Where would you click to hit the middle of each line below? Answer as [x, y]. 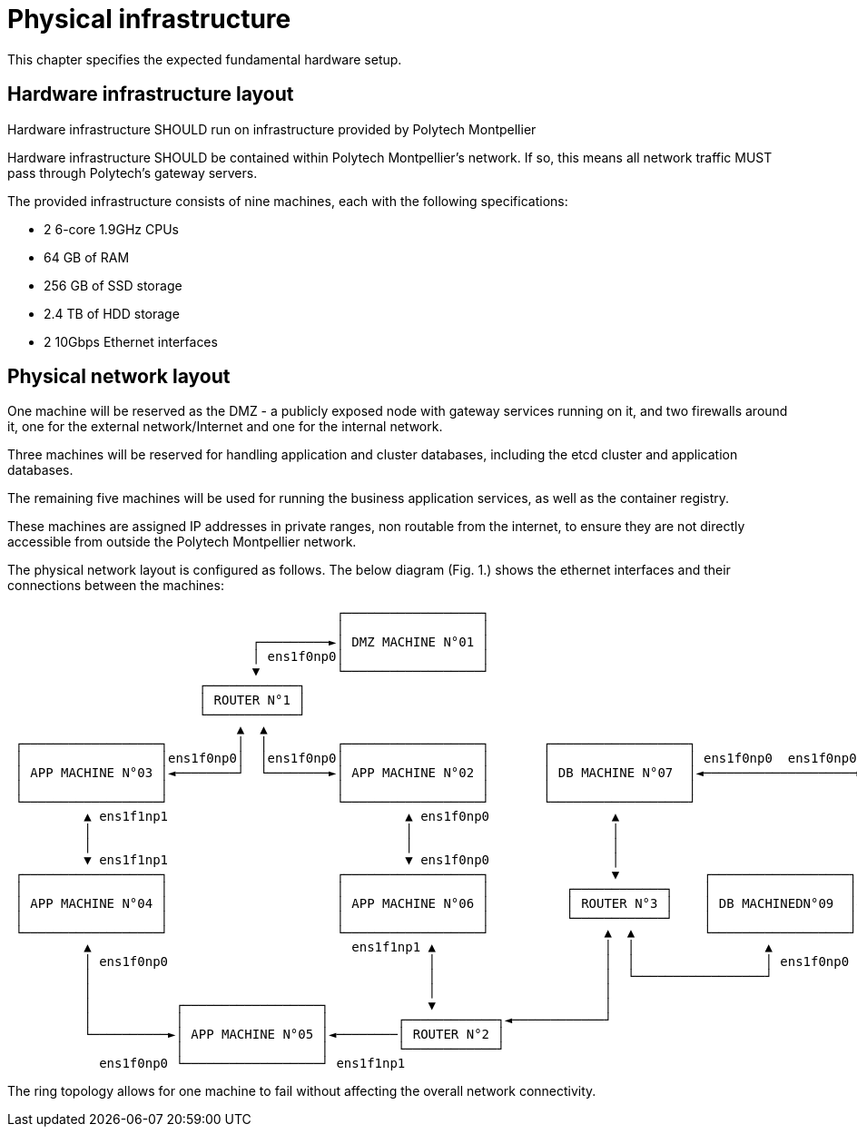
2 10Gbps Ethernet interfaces [131, 341]
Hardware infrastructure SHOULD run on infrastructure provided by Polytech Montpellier [272, 129]
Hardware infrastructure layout [151, 94]
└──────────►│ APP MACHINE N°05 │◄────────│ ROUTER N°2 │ [294, 1035]
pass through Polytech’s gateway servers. [133, 173]
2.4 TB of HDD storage [112, 313]
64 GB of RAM [87, 257]
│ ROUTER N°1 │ [252, 700]
